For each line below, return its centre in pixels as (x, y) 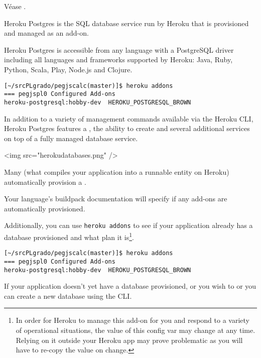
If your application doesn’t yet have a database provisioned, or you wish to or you (130, 286)
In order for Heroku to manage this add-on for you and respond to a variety (133, 320)
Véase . (15, 6)
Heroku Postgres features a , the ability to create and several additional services (127, 128)
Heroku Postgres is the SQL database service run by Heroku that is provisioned (126, 23)
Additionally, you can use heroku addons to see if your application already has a (128, 225)
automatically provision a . (45, 182)
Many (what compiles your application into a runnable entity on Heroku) (117, 171)
